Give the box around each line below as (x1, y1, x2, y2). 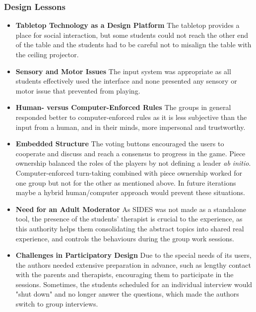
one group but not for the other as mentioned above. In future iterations (15, 177, 236, 188)
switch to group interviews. (15, 299, 98, 309)
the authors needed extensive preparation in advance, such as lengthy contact (15, 259, 251, 270)
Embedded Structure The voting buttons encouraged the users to (15, 138, 224, 149)
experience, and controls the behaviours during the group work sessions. (15, 233, 234, 243)
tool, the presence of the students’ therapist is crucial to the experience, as (15, 213, 243, 224)
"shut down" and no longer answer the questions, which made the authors (15, 289, 239, 299)
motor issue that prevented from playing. (15, 85, 140, 96)
